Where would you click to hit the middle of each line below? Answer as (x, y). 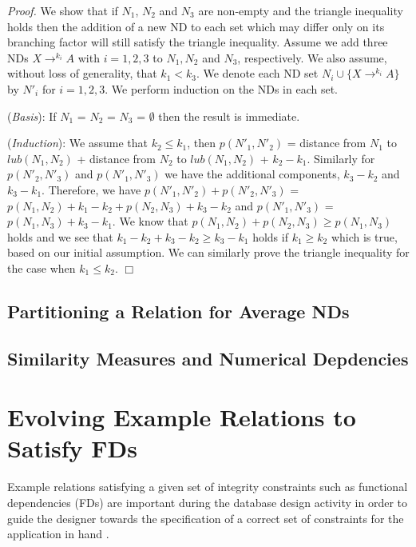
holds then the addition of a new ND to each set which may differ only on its (196, 26)
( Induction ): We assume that (77, 143)
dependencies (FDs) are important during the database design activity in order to (208, 502)
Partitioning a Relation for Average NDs (178, 311)
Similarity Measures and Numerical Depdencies (208, 358)
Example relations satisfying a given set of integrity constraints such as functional (208, 487)
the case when (42, 268)
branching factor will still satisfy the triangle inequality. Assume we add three (198, 42)
